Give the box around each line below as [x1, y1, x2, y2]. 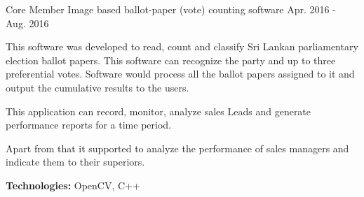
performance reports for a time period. [6, 117, 171, 132]
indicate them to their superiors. [6, 154, 145, 169]
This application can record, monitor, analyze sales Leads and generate [6, 103, 311, 118]
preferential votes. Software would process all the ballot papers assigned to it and [6, 66, 355, 81]
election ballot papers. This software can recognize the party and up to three [6, 52, 336, 67]
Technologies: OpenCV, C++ [6, 177, 140, 192]
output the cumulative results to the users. [6, 80, 189, 94]
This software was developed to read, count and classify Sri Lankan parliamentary [6, 39, 358, 54]
